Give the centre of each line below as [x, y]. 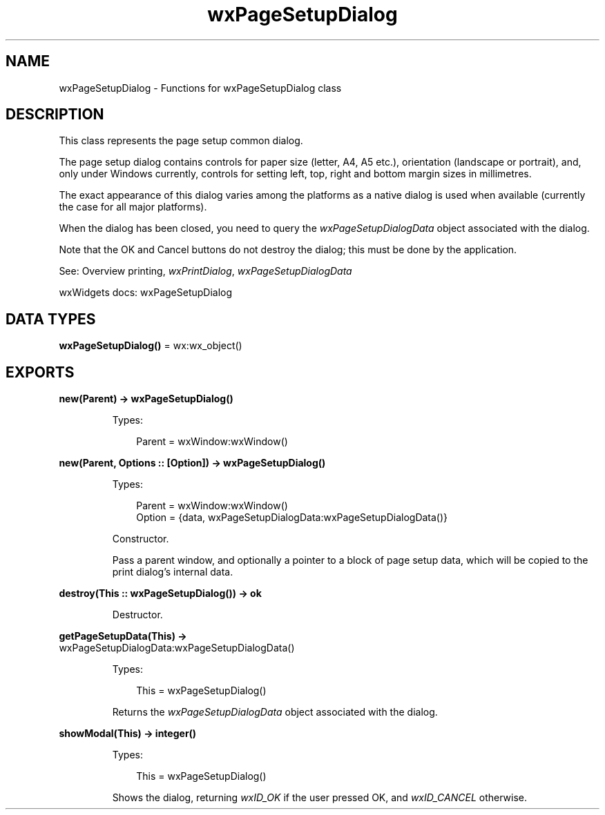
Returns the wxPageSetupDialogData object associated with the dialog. [275, 712]
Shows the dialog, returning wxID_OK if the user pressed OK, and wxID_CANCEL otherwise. [320, 798]
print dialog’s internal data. [173, 572]
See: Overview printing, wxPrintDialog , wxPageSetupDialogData [205, 271]
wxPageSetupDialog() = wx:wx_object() [151, 346]
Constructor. [141, 539]
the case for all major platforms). [133, 207]
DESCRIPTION [55, 115]
